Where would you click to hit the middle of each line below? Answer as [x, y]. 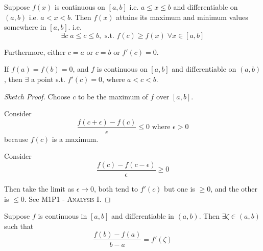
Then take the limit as [39, 189]
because [16, 139]
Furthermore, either [35, 51]
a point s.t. [48, 79]
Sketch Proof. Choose [37, 96]
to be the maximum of [113, 96]
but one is [180, 189]
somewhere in [25, 27]
